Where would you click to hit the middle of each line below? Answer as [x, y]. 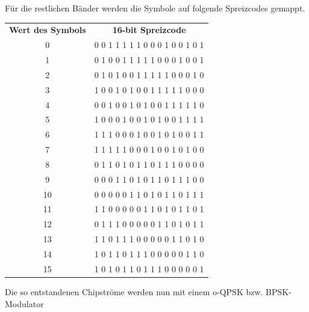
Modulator [24, 303]
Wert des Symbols [48, 30]
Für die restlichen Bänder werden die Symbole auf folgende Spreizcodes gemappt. [155, 8]
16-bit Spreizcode [149, 30]
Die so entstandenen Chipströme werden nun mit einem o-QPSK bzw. [134, 291]
